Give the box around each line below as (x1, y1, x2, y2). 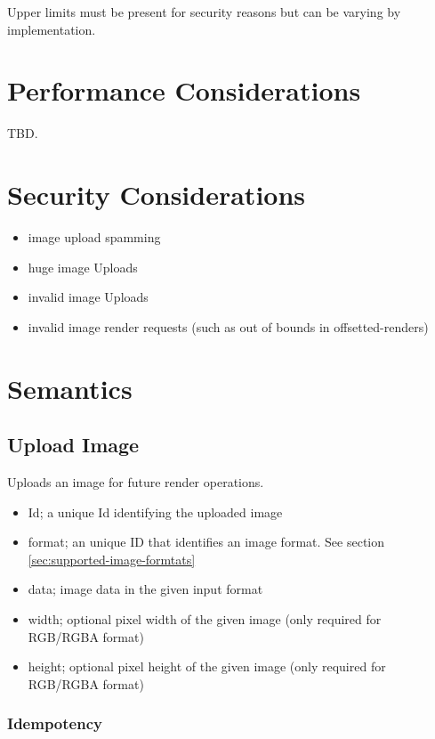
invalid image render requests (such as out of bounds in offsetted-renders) (28, 317, 429, 336)
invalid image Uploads (28, 288, 149, 306)
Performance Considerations (7, 72, 361, 109)
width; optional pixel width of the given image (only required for (28, 609, 382, 628)
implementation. (7, 20, 96, 38)
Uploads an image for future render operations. (7, 472, 264, 491)
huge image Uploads (28, 257, 138, 276)
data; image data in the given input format (28, 580, 263, 598)
